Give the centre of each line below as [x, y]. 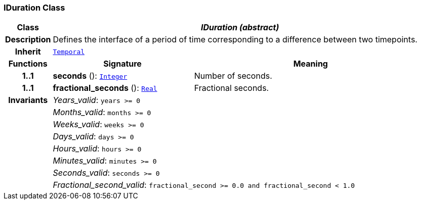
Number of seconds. [233, 76]
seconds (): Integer [90, 76]
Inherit [28, 52]
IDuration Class [34, 8]
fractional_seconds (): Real [105, 88]
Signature [122, 64]
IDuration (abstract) [240, 28]
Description [28, 40]
